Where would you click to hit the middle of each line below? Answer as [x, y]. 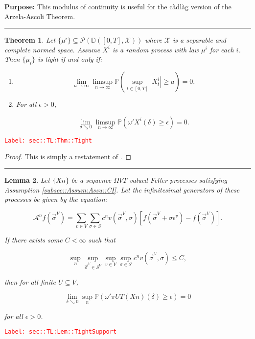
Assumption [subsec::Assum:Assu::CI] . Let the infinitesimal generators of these [122, 189]
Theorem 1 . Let [30, 40]
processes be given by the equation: [56, 199]
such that [102, 240]
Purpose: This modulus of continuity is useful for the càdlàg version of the [118, 6]
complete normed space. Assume [52, 49]
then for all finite [30, 281]
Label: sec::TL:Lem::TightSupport [61, 332]
